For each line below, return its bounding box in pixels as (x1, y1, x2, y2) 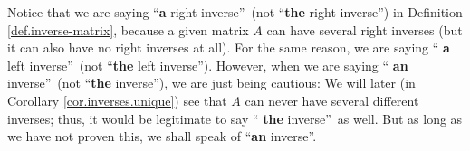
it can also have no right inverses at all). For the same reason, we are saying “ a (7, 38, 450, 57)
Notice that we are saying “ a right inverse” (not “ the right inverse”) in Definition (7, 3, 463, 21)
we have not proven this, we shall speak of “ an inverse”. (7, 127, 317, 146)
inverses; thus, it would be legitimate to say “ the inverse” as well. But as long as (7, 109, 463, 127)
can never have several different (245, 90, 419, 109)
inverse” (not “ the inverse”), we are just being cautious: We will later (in (7, 73, 416, 92)
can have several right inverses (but (266, 20, 463, 39)
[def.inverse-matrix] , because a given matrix (7, 20, 249, 39)
